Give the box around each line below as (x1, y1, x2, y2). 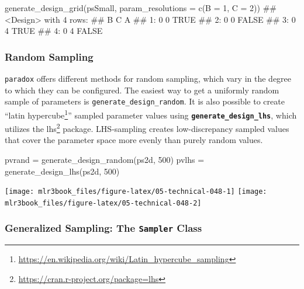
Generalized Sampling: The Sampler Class (5, 221, 202, 235)
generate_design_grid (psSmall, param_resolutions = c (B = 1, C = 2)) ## (5, 2, 277, 13)
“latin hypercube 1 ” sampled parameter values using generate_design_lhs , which (5, 107, 297, 121)
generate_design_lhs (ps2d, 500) (5, 165, 120, 177)
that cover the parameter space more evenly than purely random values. (5, 134, 263, 146)
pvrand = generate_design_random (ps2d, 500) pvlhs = (5, 154, 205, 166)
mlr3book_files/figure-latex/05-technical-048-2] (5, 199, 202, 207)
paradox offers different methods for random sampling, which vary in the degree (5, 72, 292, 84)
